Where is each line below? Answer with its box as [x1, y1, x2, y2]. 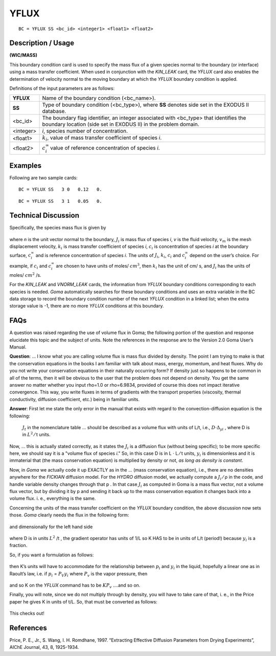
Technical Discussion [9, 211, 79, 220]
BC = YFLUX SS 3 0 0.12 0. [18, 186, 102, 193]
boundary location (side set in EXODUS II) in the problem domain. [42, 121, 199, 128]
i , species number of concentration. [42, 128, 128, 135]
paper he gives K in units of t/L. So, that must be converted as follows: [9, 598, 158, 605]
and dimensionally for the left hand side [9, 524, 93, 530]
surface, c [9, 252, 31, 258]
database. [42, 108, 66, 115]
